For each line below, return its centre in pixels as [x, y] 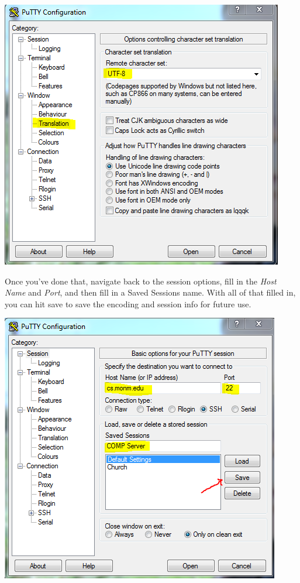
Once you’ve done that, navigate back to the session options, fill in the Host [141, 281]
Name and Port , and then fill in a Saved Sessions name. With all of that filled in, [150, 292]
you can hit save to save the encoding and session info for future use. [128, 303]
